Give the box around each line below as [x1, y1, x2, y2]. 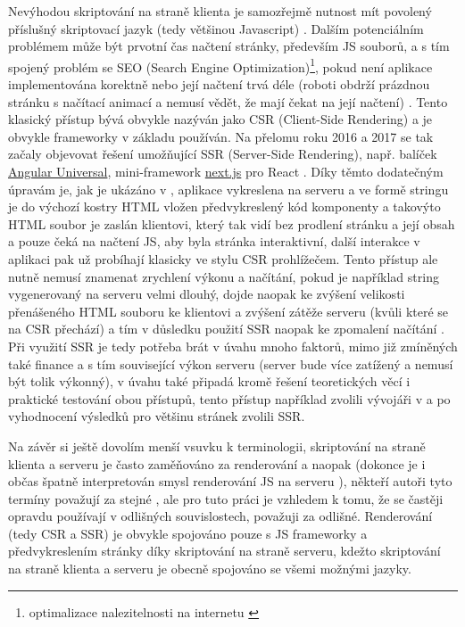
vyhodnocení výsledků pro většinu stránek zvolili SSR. [8, 407, 305, 425]
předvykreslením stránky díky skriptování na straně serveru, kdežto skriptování [8, 541, 441, 560]
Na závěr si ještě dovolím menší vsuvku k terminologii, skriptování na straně [8, 436, 426, 455]
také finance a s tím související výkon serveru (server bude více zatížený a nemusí [8, 354, 453, 373]
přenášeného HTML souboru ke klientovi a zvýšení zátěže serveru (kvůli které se [8, 301, 449, 320]
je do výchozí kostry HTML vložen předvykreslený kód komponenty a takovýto [8, 197, 441, 216]
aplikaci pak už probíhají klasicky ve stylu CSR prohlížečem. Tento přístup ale [8, 249, 438, 268]
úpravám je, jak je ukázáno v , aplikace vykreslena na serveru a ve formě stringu [8, 179, 449, 198]
